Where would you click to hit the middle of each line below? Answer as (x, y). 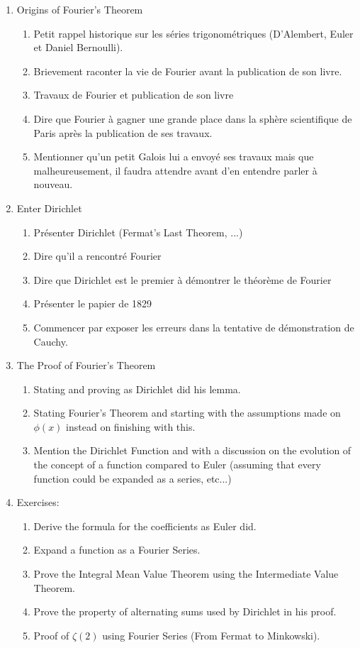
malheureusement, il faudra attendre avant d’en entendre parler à (175, 170)
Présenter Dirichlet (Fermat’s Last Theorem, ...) (138, 232)
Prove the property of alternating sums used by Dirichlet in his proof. (185, 611)
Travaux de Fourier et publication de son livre (134, 95)
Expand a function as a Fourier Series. (117, 550)
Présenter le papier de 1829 (93, 303)
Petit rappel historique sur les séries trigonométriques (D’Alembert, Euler (193, 33)
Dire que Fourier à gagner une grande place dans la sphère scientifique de (193, 118)
